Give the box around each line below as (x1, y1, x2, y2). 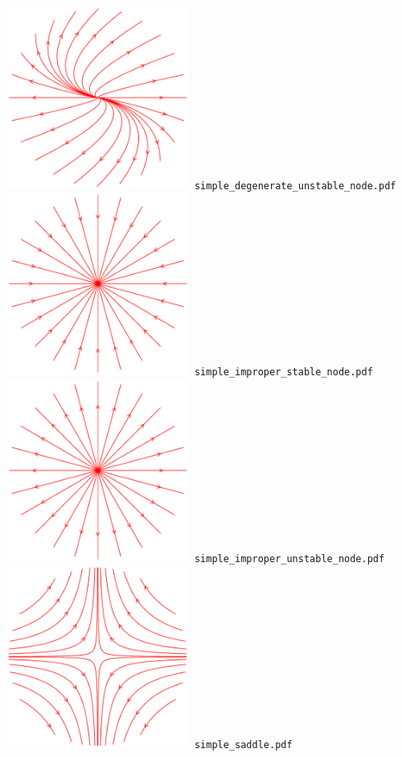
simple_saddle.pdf (194, 739, 293, 751)
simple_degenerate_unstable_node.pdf (194, 180, 396, 192)
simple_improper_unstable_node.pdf (194, 552, 385, 565)
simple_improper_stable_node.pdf (194, 366, 373, 378)
